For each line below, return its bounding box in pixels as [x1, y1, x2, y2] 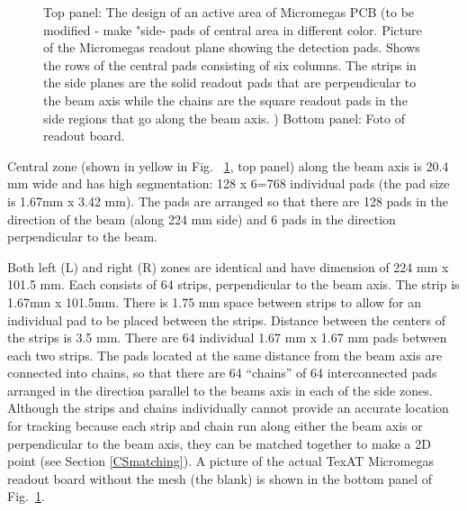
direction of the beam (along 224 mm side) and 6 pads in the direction [7, 209, 396, 228]
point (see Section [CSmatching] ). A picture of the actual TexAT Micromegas [7, 452, 434, 470]
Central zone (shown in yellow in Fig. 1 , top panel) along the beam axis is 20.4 [7, 156, 449, 175]
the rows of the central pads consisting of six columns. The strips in [43, 55, 417, 74]
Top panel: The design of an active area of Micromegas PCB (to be [43, 3, 415, 21]
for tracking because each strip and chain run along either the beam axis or [7, 416, 423, 435]
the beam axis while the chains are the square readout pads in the [43, 90, 408, 109]
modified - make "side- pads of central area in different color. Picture [43, 20, 422, 39]
